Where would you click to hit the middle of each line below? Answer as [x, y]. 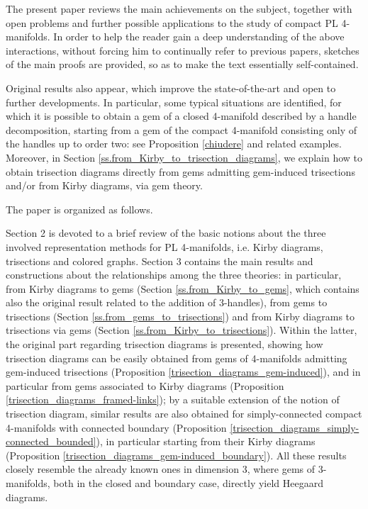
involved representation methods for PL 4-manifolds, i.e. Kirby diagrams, [165, 246]
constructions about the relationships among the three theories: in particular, [174, 275]
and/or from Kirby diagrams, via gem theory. [104, 185]
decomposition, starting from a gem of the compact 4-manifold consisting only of [182, 129]
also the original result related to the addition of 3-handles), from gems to [167, 302]
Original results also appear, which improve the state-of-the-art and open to [171, 88]
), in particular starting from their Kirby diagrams [206, 441]
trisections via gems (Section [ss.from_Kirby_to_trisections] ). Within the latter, [182, 330]
